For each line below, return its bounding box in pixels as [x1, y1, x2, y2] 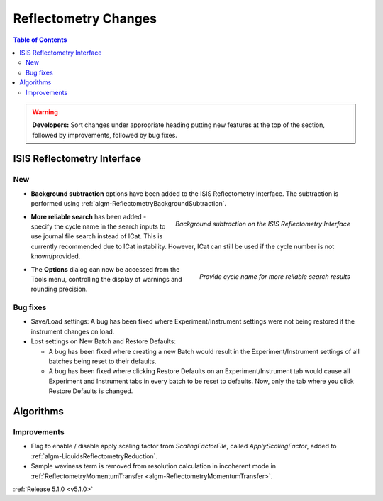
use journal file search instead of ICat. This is [30, 232, 163, 241]
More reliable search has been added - [30, 212, 147, 221]
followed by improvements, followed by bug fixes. [32, 131, 177, 139]
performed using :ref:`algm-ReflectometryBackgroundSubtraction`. [30, 199, 227, 208]
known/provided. [30, 252, 81, 260]
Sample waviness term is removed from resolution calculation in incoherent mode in [30, 462, 277, 470]
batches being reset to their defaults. [48, 357, 157, 365]
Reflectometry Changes [13, 11, 157, 26]
